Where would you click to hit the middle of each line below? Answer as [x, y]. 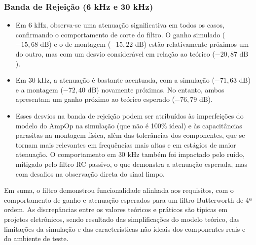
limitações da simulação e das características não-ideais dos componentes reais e [125, 229]
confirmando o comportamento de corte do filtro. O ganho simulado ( [120, 34]
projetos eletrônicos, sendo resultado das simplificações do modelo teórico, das [122, 219]
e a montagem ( [39, 89]
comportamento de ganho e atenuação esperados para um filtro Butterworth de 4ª [128, 199]
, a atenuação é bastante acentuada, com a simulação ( [132, 80]
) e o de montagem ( [80, 44]
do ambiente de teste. [36, 238]
